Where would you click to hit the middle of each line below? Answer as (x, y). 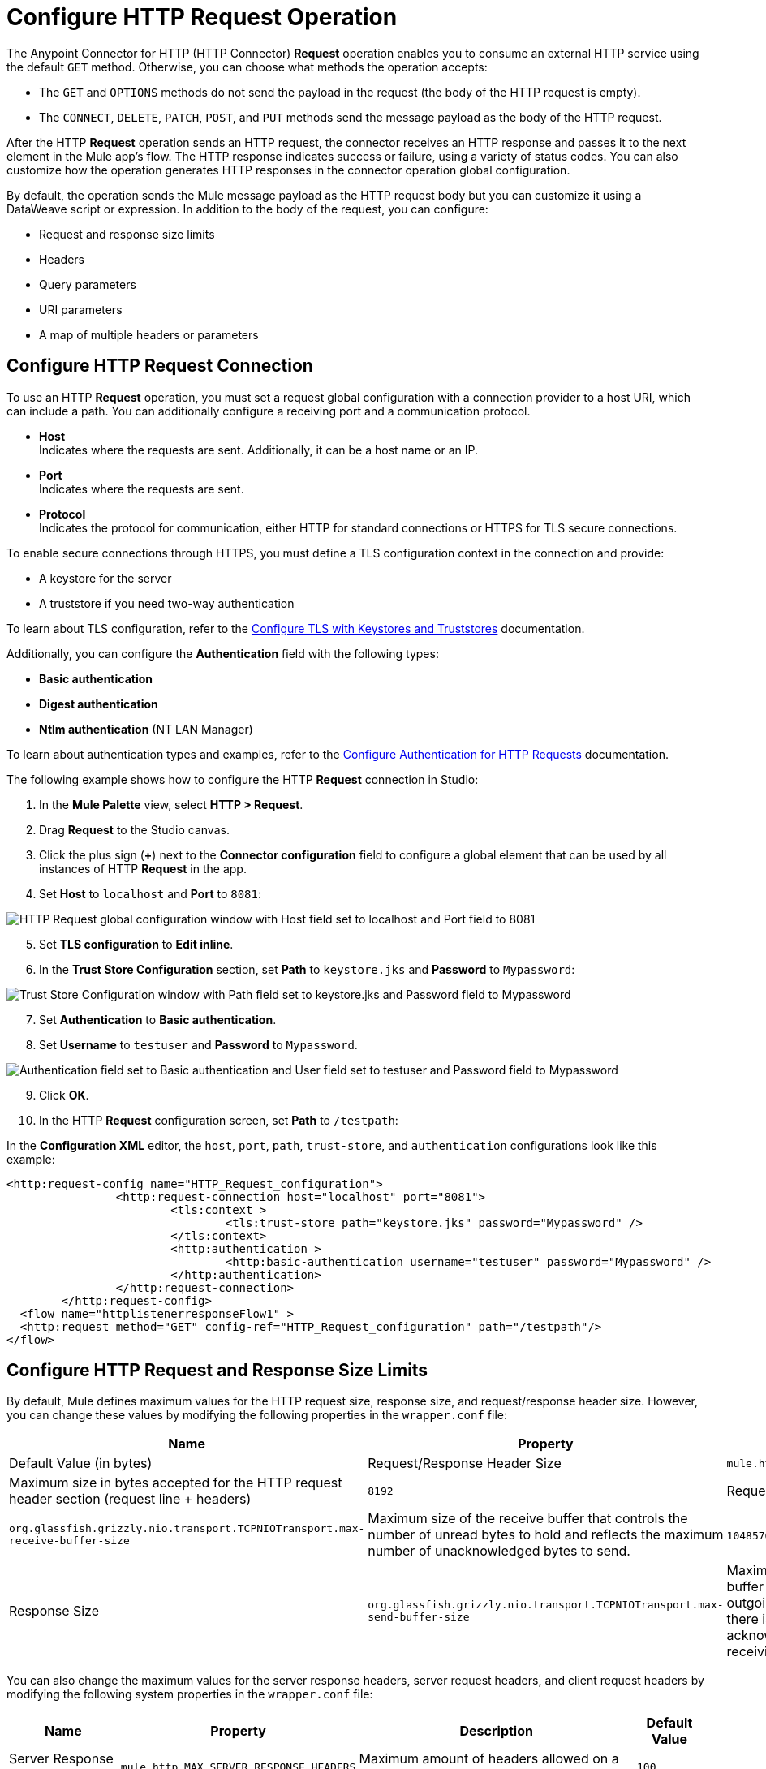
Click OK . (64, 1095)
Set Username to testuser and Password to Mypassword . (198, 1044)
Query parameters (88, 284)
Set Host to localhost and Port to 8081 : (150, 893)
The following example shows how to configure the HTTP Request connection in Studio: (243, 779)
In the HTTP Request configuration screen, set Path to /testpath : (219, 1120)
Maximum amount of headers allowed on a (489, 1759)
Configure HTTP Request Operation (202, 17)
